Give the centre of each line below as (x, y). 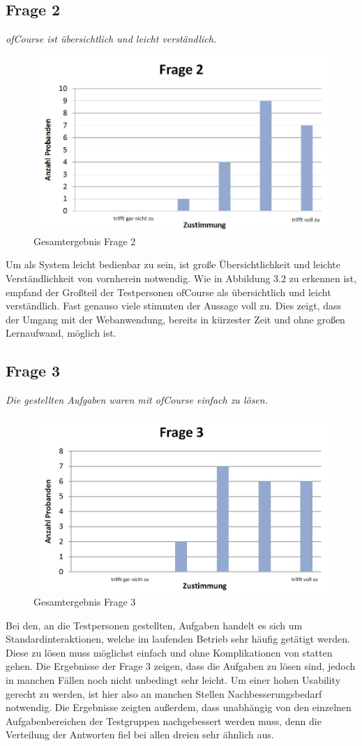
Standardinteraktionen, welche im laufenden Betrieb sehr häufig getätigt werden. (178, 639)
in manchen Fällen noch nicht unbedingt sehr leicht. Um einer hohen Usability (173, 679)
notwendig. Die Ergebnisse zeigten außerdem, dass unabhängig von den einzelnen (179, 707)
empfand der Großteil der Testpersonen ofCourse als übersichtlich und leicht (168, 292)
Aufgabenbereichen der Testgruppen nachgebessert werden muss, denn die (164, 721)
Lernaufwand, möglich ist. (61, 333)
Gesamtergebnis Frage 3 (85, 601)
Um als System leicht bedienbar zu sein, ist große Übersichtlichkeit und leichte (173, 264)
